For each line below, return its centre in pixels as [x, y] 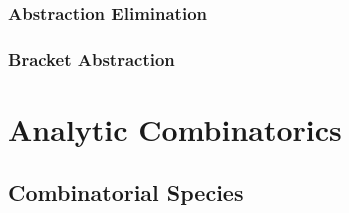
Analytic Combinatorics [175, 128]
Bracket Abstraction [91, 58]
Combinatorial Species [126, 192]
